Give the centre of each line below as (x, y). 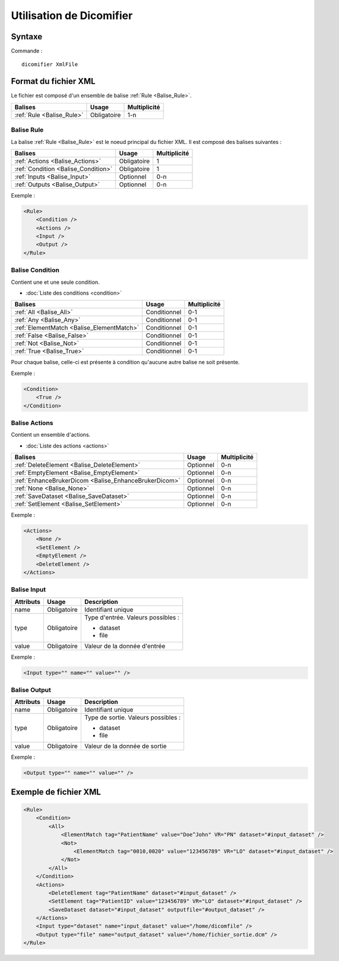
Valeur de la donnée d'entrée (125, 646)
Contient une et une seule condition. (56, 282)
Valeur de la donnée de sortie (125, 746)
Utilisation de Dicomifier (72, 15)
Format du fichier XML (53, 81)
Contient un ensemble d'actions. (51, 435)
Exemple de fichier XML (56, 792)
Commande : (27, 51)
